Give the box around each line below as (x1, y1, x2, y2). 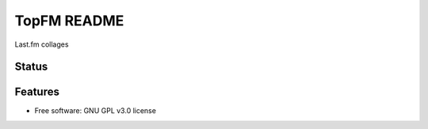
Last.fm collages (14, 40, 69, 49)
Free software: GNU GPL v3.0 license (34, 106, 156, 116)
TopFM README (14, 12, 124, 29)
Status (14, 60, 48, 74)
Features (14, 85, 59, 99)
